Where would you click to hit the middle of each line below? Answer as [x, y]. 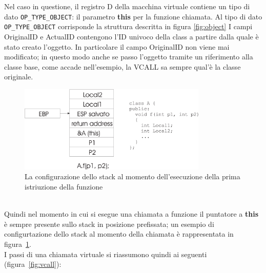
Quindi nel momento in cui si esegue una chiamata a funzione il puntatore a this [131, 214]
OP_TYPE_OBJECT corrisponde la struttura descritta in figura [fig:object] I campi [128, 26]
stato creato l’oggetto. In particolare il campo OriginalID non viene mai [117, 46]
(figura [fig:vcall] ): [33, 264]
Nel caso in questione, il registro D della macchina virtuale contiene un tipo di [127, 6]
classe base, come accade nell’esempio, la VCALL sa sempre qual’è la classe [122, 66]
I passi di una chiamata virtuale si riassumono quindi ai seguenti [106, 254]
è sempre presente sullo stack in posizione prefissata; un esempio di [109, 224]
